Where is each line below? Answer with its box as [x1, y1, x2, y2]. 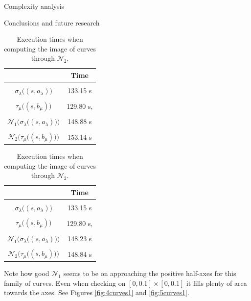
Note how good [4, 268, 49, 278]
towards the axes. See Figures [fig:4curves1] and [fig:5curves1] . [4, 287, 189, 298]
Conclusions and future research [4, 17, 100, 27]
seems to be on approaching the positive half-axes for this [63, 268, 236, 278]
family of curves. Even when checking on [4, 277, 126, 288]
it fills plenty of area [186, 277, 247, 288]
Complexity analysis [4, 1, 65, 11]
